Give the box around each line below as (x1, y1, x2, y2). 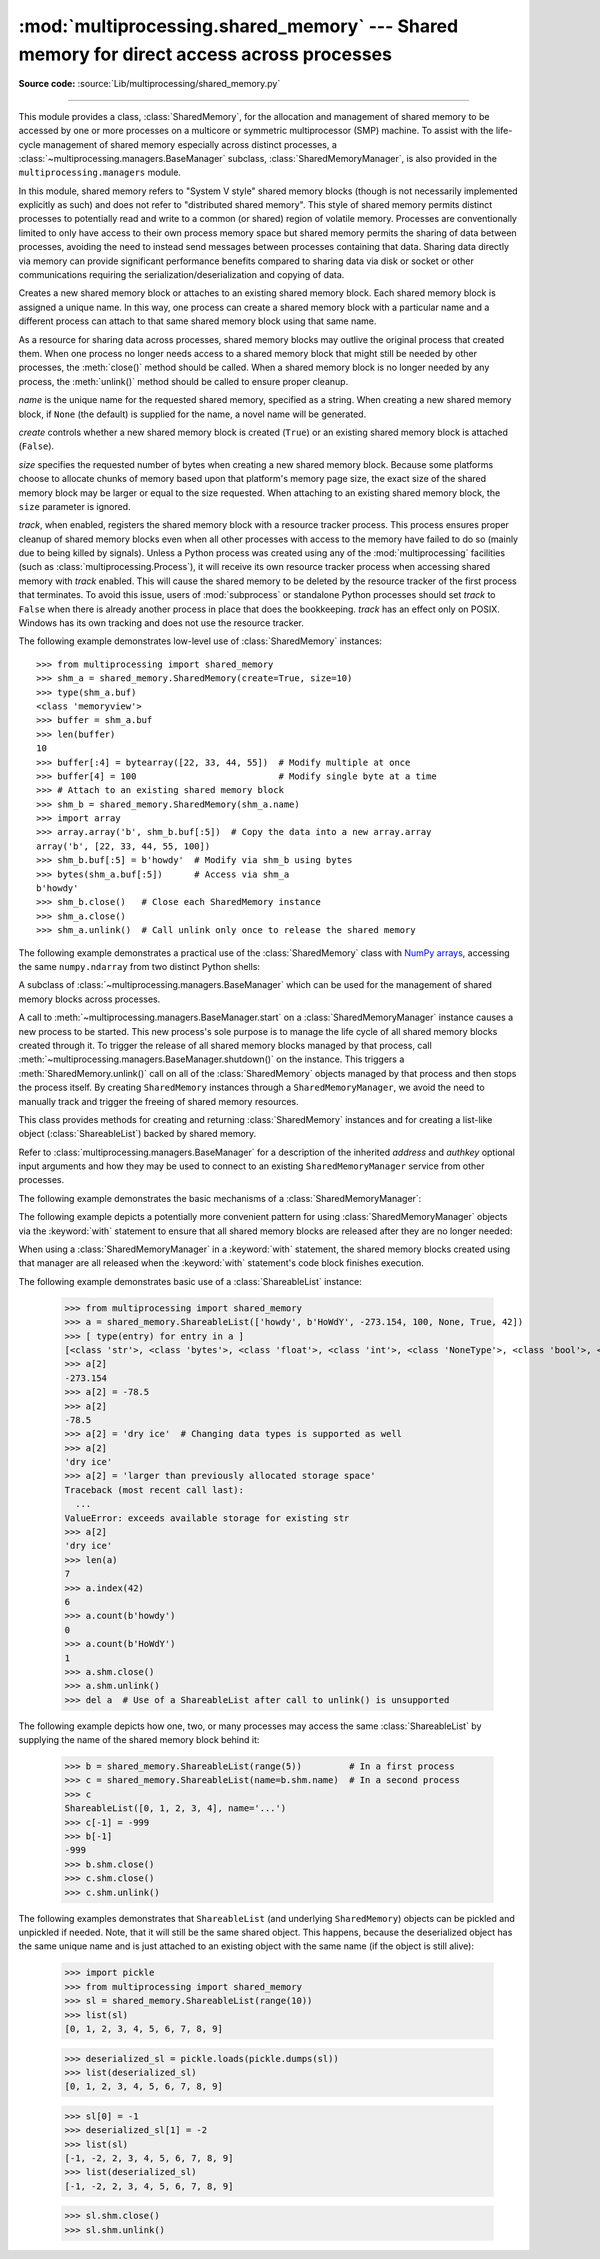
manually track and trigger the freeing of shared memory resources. (18, 1095, 299, 1107)
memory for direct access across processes (18, 43, 392, 65)
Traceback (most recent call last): (64, 1484, 245, 1495)
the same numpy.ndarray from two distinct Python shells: (18, 961, 260, 972)
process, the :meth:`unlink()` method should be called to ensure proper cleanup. (18, 375, 349, 387)
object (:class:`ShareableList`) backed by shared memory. (18, 1128, 257, 1140)
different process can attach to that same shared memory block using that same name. (18, 315, 377, 327)
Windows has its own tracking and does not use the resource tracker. (18, 617, 305, 629)
